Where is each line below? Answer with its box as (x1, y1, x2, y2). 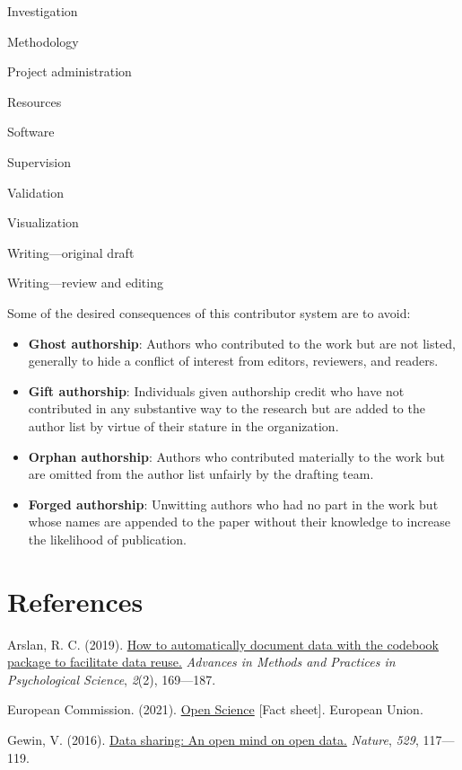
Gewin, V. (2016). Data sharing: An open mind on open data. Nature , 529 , (7, 730, 419, 748)
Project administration (7, 62, 132, 81)
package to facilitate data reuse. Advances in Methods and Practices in (7, 652, 396, 671)
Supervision (7, 152, 71, 171)
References (7, 582, 144, 619)
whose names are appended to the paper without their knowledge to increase (28, 512, 450, 531)
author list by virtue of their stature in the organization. (28, 416, 339, 435)
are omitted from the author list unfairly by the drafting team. (28, 465, 374, 483)
